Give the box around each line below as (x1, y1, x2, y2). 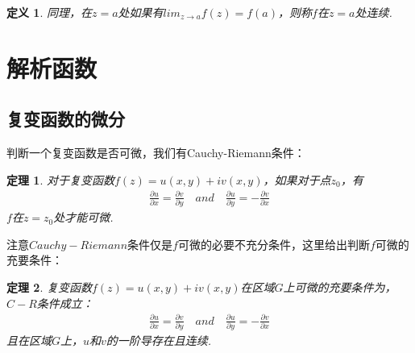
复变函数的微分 (6, 106, 125, 131)
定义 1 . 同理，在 (6, 4, 92, 20)
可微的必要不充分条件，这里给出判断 (177, 235, 370, 252)
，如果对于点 (263, 171, 331, 188)
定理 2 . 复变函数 (6, 279, 92, 295)
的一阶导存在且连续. (106, 332, 212, 349)
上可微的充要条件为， (283, 279, 396, 295)
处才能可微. (53, 209, 114, 226)
